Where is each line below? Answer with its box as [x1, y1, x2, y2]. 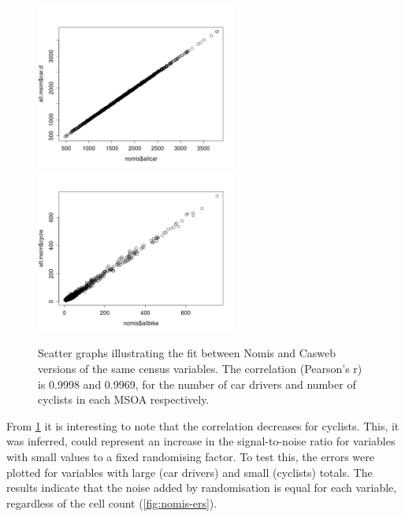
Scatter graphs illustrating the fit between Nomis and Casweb [38, 345, 336, 361]
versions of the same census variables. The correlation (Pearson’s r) [38, 360, 362, 376]
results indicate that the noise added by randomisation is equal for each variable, [6, 479, 397, 496]
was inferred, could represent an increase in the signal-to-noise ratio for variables [6, 433, 396, 449]
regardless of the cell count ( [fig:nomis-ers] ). [6, 494, 217, 511]
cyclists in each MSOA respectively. [38, 391, 210, 408]
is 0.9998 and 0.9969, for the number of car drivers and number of [38, 375, 356, 392]
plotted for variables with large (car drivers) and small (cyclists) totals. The [6, 463, 373, 480]
